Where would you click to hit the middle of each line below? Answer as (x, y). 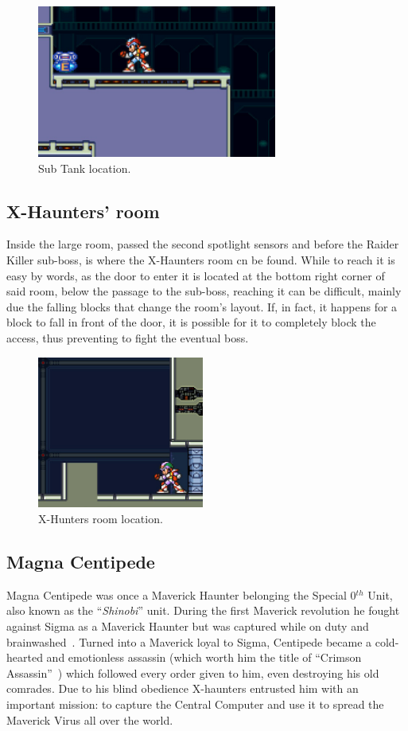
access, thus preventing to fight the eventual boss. (128, 337)
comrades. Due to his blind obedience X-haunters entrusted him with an (183, 688)
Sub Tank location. (85, 168)
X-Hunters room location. (101, 519)
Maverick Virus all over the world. (90, 719)
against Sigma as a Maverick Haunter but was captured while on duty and (188, 626)
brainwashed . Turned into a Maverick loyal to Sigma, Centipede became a (189, 641)
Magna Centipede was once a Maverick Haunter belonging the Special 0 (181, 594)
